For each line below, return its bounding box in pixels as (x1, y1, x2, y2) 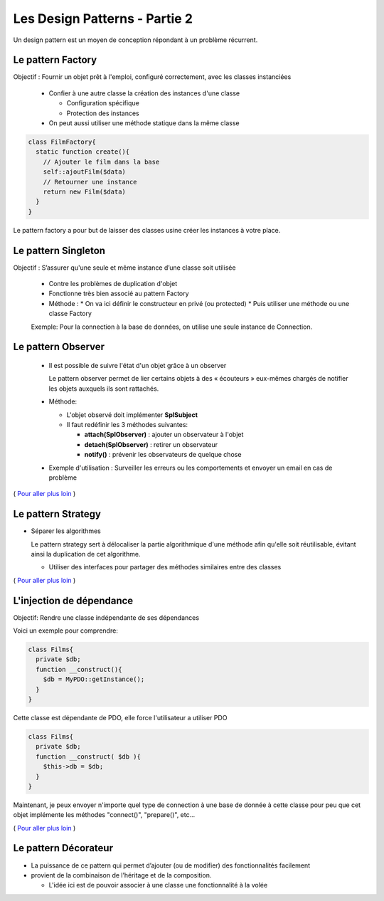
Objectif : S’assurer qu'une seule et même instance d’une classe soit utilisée (13, 263, 236, 272)
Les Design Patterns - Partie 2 (13, 11, 193, 26)
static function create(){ (36, 148, 130, 156)
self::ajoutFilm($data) (43, 168, 126, 176)
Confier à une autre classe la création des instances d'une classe (48, 89, 240, 98)
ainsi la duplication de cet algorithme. (31, 549, 141, 558)
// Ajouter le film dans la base (43, 157, 160, 166)
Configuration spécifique (66, 99, 140, 107)
